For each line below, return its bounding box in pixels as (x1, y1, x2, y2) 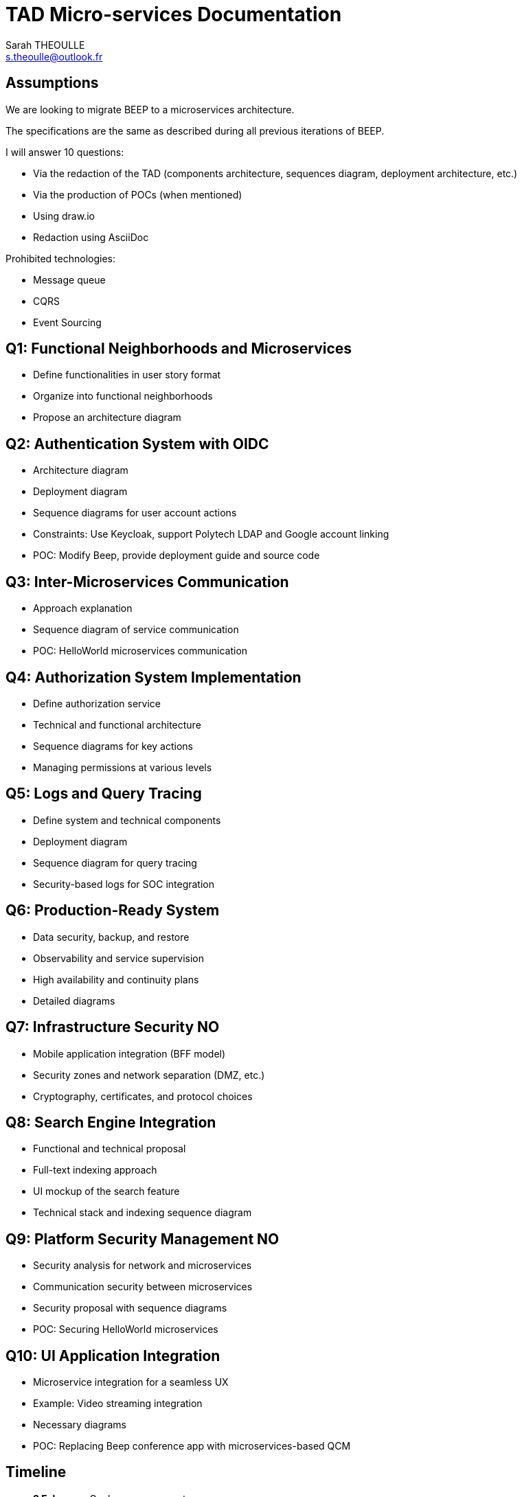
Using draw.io (33, 209, 95, 222)
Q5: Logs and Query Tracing (5, 785, 202, 803)
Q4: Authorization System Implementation (5, 668, 302, 686)
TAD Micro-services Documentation (5, 3, 342, 26)
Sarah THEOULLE (5, 38, 85, 51)
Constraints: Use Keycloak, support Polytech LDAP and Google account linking (33, 528, 389, 540)
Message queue (33, 273, 106, 286)
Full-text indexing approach (33, 1164, 157, 1176)
